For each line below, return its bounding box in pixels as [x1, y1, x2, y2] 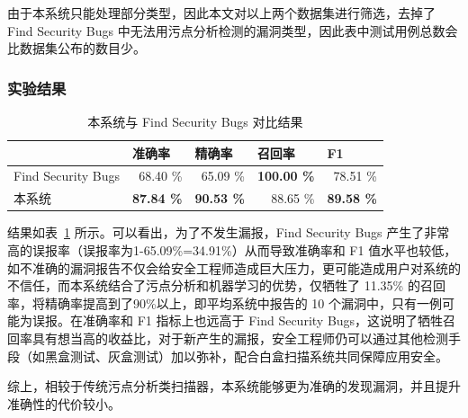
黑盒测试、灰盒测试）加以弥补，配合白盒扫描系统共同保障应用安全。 [44, 346, 448, 365]
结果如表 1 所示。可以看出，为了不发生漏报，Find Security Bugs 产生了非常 [7, 223, 450, 242]
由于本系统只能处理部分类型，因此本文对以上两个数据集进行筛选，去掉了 [7, 4, 436, 22]
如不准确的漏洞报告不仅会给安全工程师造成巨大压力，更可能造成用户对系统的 [7, 258, 461, 277]
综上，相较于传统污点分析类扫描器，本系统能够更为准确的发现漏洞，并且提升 [7, 377, 461, 396]
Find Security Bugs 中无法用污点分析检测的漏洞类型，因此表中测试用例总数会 [7, 21, 458, 40]
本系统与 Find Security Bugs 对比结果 [87, 112, 303, 130]
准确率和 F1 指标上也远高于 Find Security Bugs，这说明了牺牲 [82, 311, 444, 330]
